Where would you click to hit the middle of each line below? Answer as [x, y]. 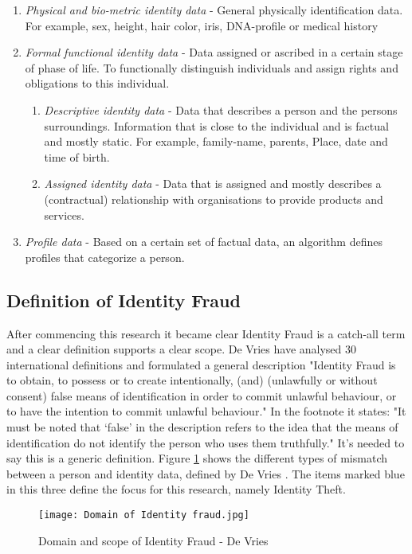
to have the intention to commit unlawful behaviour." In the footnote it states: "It [206, 411]
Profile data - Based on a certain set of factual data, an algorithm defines [204, 242]
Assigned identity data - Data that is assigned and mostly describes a [213, 183]
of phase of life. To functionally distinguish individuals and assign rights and [212, 67]
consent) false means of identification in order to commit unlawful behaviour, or [202, 395]
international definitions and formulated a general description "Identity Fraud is [201, 364]
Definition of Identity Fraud [124, 300]
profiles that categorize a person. [105, 257]
